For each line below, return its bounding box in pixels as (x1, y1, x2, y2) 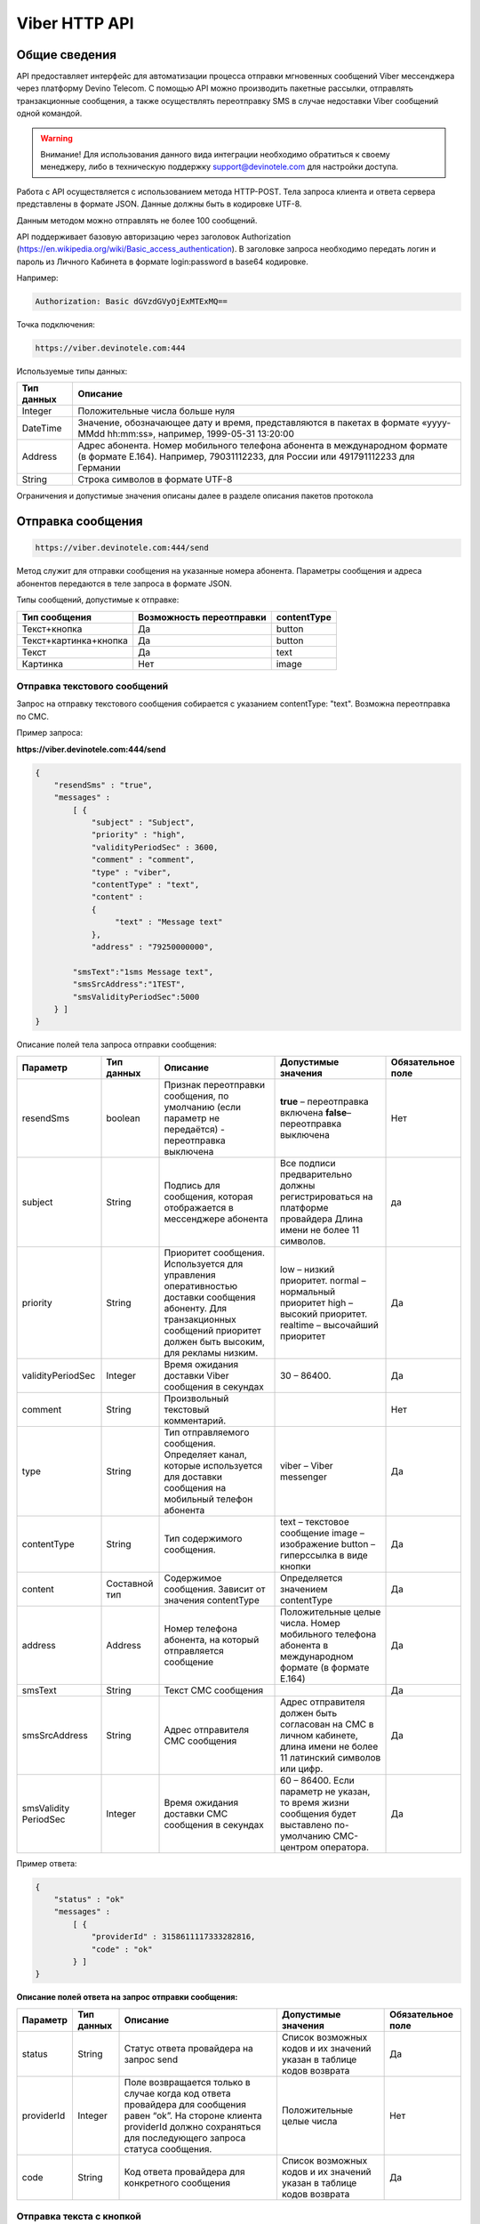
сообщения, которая (164, 1190, 253, 1203)
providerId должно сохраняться (124, 2120, 261, 2132)
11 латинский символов (280, 1751, 381, 1763)
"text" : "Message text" (114, 917, 223, 927)
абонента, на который (164, 1633, 260, 1646)
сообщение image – (280, 1527, 364, 1539)
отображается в (164, 1201, 235, 1213)
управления (164, 1269, 217, 1281)
